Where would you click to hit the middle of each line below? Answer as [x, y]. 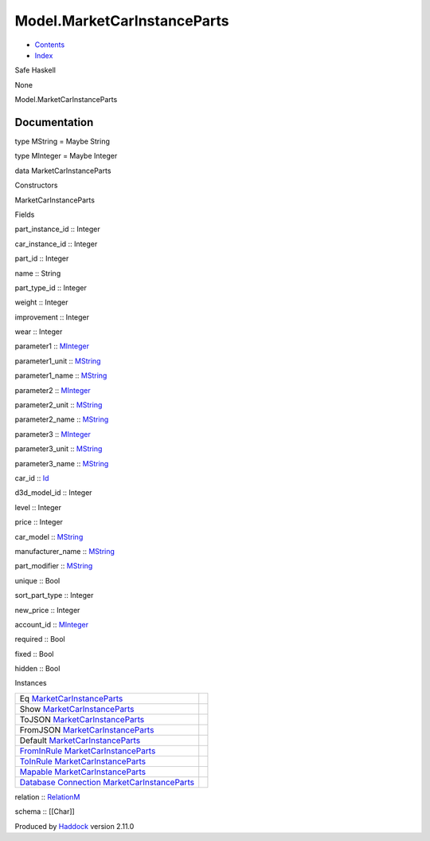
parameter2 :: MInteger [53, 390]
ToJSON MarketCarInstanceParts [82, 719]
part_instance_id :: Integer [57, 229]
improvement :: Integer [52, 317]
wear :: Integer [39, 332]
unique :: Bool [37, 580]
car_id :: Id [32, 478]
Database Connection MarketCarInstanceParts [107, 782]
